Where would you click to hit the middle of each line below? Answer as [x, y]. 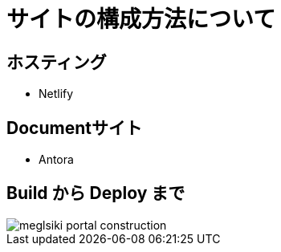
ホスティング [57, 62]
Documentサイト [74, 128]
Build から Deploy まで [96, 193]
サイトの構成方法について [141, 19]
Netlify [56, 94]
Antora [56, 160]
